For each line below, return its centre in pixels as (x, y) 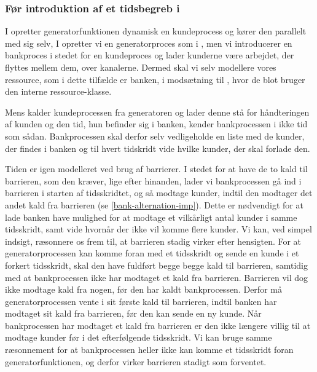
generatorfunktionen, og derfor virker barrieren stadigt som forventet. (136, 361)
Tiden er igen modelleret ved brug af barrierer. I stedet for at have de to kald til (156, 169)
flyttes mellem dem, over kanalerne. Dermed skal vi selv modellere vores (141, 67)
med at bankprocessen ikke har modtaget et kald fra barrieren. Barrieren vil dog (157, 277)
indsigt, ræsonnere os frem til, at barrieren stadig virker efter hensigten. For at (153, 241)
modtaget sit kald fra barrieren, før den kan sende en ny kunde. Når (133, 313)
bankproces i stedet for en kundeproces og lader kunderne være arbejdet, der (150, 55)
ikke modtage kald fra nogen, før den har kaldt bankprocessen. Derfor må (143, 289)
